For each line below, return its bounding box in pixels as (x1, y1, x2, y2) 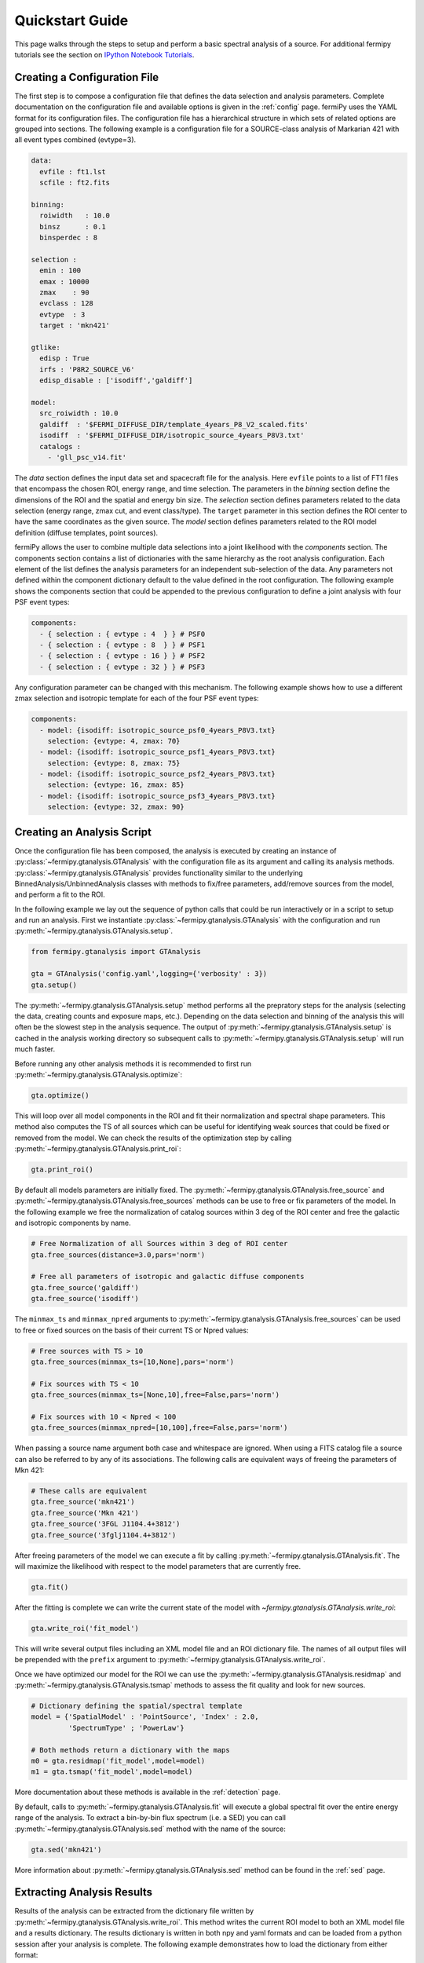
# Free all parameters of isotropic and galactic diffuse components (31, 1272, 305, 1281)
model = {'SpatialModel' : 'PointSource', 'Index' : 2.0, (31, 1713, 259, 1721)
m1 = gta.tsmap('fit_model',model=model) (31, 1767, 193, 1776)
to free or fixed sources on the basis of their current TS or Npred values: (14, 1325, 249, 1335)
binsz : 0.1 (39, 222, 106, 231)
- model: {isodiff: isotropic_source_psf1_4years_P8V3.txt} (39, 748, 276, 757)
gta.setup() (31, 980, 78, 989)
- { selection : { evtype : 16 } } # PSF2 (39, 652, 206, 660)
